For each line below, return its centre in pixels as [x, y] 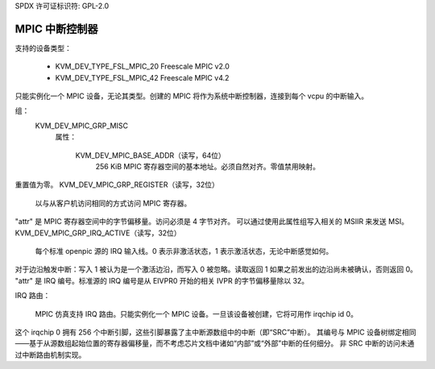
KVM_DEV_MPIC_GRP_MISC [82, 126]
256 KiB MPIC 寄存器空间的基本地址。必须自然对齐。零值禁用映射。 [208, 167]
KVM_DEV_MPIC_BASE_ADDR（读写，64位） [150, 155]
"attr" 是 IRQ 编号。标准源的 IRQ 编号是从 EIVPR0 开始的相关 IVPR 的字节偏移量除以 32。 [162, 280]
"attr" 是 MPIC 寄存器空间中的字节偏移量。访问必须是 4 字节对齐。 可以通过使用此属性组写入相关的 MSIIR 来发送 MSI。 [211, 222]
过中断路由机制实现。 [50, 354]
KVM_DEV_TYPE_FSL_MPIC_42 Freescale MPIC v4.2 [142, 77]
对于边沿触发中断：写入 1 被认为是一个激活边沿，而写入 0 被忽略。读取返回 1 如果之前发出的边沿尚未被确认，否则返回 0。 [216, 269]
